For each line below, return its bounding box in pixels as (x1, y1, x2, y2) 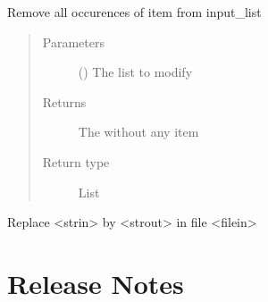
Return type (42, 152, 110, 171)
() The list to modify (78, 63, 193, 81)
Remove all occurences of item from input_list (7, 3, 262, 21)
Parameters (42, 32, 105, 51)
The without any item (78, 122, 199, 141)
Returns (42, 92, 87, 111)
